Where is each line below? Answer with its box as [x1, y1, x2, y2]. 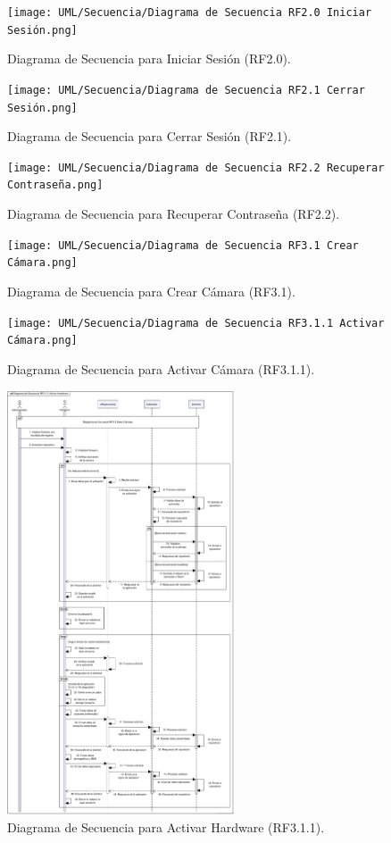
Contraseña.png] [7, 179, 104, 192]
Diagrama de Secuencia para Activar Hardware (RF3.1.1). [7, 817, 325, 836]
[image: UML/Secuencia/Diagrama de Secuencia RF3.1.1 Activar [7, 316, 385, 330]
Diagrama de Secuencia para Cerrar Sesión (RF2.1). [7, 127, 292, 146]
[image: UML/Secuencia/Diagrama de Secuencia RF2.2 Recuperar [7, 161, 385, 174]
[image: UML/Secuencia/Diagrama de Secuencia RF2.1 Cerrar [7, 83, 365, 96]
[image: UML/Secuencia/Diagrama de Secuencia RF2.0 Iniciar [7, 6, 372, 19]
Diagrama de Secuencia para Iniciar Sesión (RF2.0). [7, 49, 291, 68]
